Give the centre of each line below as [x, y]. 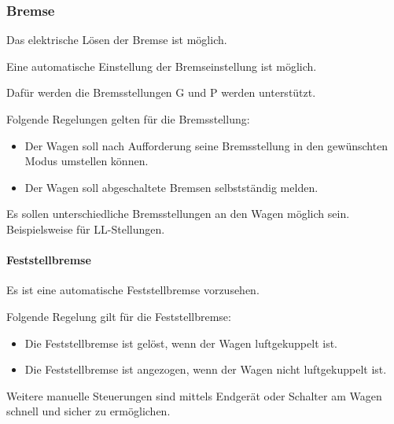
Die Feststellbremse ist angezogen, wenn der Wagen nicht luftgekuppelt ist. [206, 369]
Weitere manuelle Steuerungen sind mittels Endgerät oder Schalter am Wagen [194, 395]
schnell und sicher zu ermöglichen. [88, 411]
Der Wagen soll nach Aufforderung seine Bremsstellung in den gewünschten [206, 145]
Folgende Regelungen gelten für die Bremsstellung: [128, 119]
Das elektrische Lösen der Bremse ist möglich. [117, 40]
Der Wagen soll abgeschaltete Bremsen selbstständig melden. [171, 187]
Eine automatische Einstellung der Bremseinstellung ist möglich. [162, 66]
